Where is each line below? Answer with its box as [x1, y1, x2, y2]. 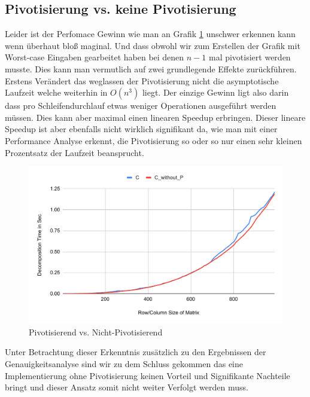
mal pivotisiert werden [208, 51, 291, 63]
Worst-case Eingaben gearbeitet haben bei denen [5, 51, 184, 63]
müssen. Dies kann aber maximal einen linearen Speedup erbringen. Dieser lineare [5, 111, 306, 123]
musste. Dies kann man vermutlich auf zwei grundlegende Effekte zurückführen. [5, 62, 297, 75]
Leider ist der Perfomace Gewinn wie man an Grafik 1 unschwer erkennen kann [5, 28, 296, 40]
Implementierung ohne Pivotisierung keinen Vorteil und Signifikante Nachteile [5, 369, 290, 381]
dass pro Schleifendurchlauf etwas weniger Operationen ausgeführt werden [5, 99, 276, 112]
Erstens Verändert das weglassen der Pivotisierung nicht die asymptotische [5, 74, 279, 87]
